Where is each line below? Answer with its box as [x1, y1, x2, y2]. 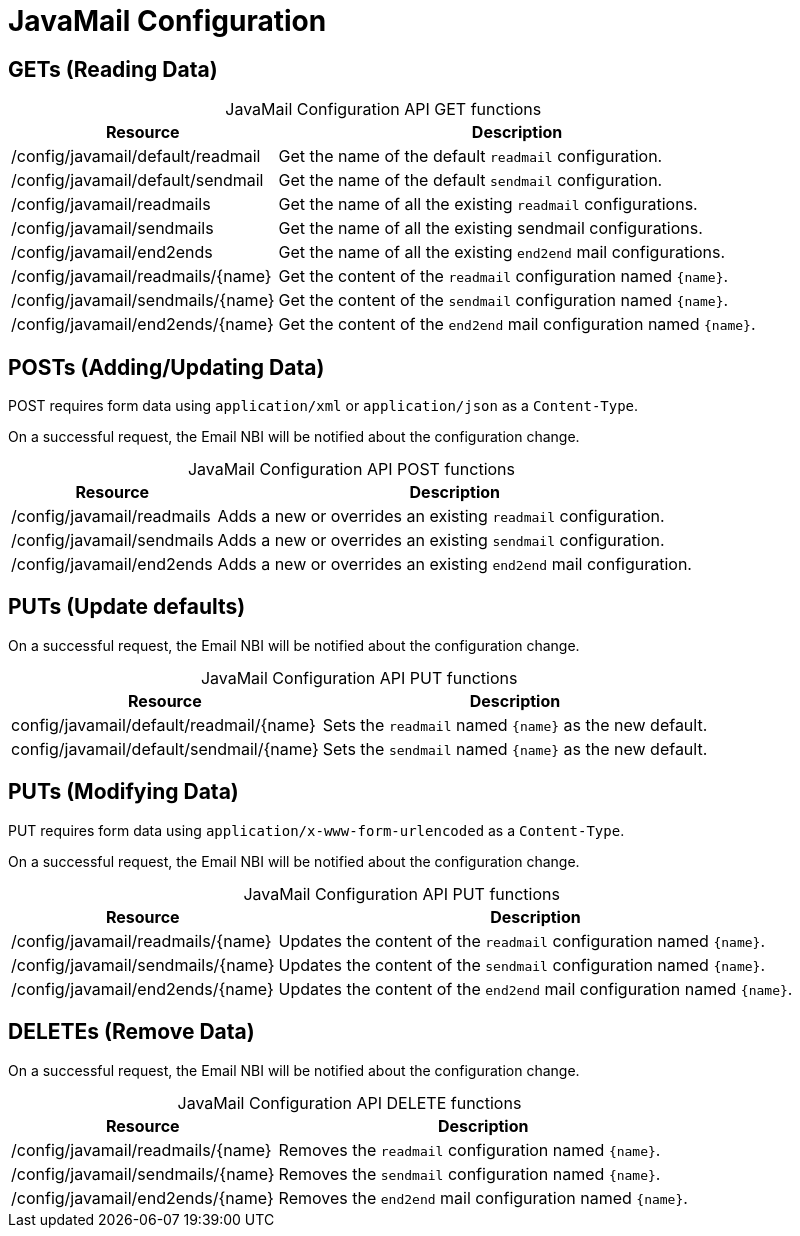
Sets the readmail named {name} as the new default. [322, 714, 708, 735]
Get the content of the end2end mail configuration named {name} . [278, 314, 756, 335]
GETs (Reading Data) [8, 56, 218, 82]
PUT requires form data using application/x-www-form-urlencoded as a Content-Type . [8, 821, 625, 839]
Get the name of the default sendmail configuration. [278, 170, 663, 191]
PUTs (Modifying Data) [8, 779, 239, 805]
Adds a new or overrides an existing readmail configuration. [217, 506, 665, 527]
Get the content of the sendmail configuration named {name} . [278, 290, 729, 311]
